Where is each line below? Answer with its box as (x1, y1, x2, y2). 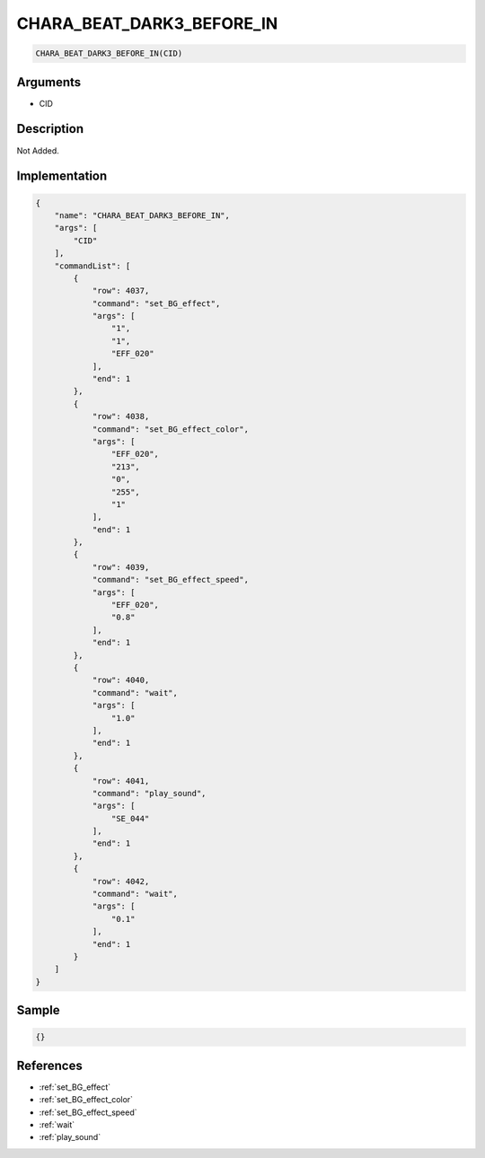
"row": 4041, (92, 776, 150, 785)
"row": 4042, (92, 876, 150, 886)
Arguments (16, 75, 82, 90)
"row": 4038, (92, 411, 150, 422)
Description (16, 121, 84, 136)
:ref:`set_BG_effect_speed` (39, 1107, 138, 1118)
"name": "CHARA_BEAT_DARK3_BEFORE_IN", (54, 210, 231, 220)
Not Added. (16, 145, 60, 156)
